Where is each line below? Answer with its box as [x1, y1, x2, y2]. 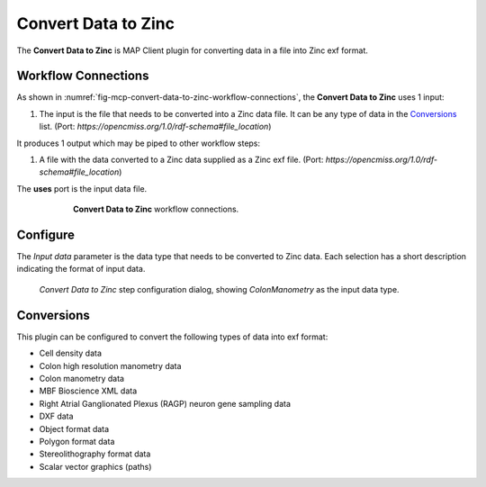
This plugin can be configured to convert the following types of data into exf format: [16, 331, 328, 342]
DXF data [39, 410, 74, 422]
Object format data [39, 423, 110, 434]
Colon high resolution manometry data [39, 360, 182, 371]
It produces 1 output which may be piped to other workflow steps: [16, 138, 261, 149]
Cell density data [39, 347, 103, 359]
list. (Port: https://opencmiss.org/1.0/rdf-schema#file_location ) [39, 122, 272, 132]
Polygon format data [39, 436, 115, 446]
